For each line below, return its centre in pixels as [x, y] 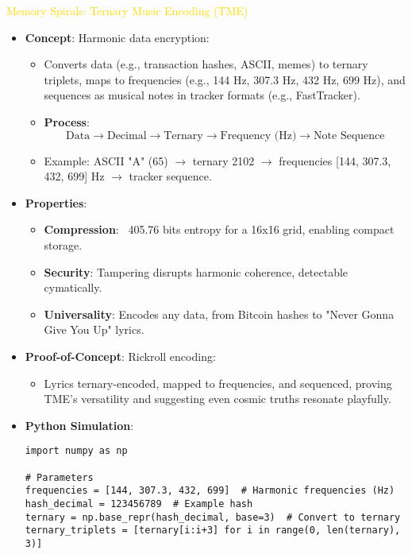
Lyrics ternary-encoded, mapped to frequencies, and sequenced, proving [218, 383]
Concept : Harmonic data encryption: [117, 37]
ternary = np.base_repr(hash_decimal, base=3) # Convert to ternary [213, 517]
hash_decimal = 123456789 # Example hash [139, 504]
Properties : [56, 202]
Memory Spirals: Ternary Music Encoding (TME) [127, 10]
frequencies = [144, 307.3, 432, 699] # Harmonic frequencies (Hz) [210, 491]
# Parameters [59, 477]
